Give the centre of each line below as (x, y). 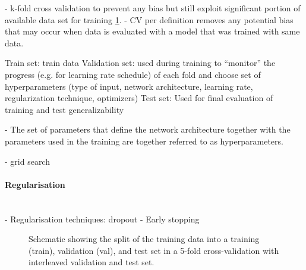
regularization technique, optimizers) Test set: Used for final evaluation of (139, 98)
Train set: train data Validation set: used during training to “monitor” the (140, 63)
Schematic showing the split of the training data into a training (144, 239)
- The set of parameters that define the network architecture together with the (148, 129)
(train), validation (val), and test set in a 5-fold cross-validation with (154, 250)
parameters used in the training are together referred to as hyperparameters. (144, 141)
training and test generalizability (64, 109)
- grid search (27, 161)
